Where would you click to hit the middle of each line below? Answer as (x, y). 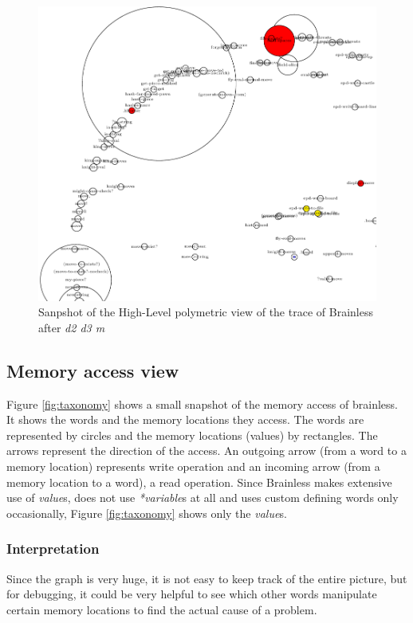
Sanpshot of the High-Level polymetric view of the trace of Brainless (206, 312)
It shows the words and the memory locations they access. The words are (185, 419)
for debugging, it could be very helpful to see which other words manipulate (192, 594)
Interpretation (53, 549)
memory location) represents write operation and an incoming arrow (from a (193, 466)
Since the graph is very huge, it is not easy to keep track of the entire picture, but (207, 578)
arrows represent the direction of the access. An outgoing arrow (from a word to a (206, 451)
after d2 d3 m (72, 327)
